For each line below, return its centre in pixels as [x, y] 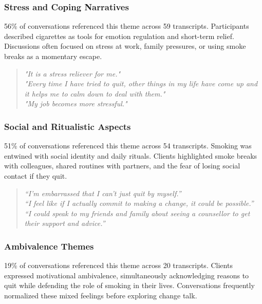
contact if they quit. [36, 175]
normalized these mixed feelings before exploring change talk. [101, 295]
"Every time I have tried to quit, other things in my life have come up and [141, 83]
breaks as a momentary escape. [53, 56]
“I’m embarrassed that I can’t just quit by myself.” [103, 193]
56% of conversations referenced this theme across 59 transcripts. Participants [127, 26]
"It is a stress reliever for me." [72, 73]
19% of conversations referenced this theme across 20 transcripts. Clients [118, 265]
